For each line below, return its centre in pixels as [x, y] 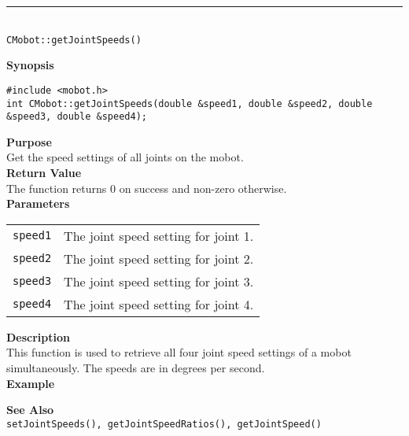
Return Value [44, 172]
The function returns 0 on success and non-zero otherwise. [147, 188]
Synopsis [30, 65]
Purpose [29, 141]
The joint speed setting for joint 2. [159, 258]
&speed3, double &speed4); [77, 117]
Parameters [38, 203]
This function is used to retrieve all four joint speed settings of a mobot [179, 352]
